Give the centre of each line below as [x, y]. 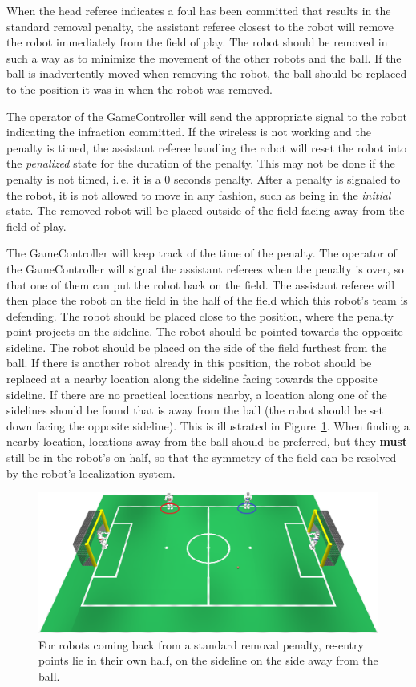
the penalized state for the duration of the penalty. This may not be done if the [201, 163]
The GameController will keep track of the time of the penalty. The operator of [202, 253]
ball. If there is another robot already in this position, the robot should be [189, 363]
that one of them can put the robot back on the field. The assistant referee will [201, 284]
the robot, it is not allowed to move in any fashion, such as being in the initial [199, 194]
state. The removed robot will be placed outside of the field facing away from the [206, 210]
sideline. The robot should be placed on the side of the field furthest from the [197, 347]
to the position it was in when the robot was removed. [140, 89]
